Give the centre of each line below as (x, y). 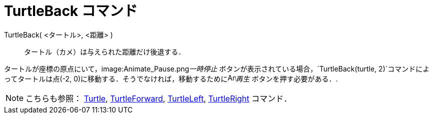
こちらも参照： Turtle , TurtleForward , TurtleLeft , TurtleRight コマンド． (159, 98)
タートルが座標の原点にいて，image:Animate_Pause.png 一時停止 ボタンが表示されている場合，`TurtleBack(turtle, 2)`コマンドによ (217, 68)
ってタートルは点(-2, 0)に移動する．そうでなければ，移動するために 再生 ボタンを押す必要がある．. (171, 78)
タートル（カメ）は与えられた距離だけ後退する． (105, 51)
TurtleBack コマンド (71, 11)
